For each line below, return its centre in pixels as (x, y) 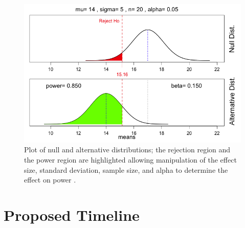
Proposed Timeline (72, 214)
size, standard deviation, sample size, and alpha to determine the (126, 169)
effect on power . (50, 180)
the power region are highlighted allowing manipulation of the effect (130, 159)
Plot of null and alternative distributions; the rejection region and (127, 150)
